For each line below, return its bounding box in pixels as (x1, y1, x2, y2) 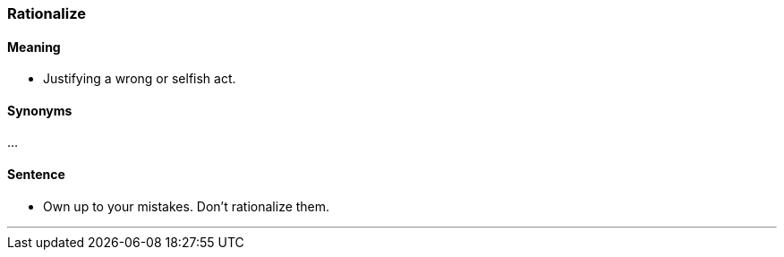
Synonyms (7, 102, 72, 118)
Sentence (7, 167, 65, 183)
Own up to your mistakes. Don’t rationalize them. (43, 198, 330, 214)
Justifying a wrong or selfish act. (43, 71, 236, 87)
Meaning (7, 39, 61, 55)
